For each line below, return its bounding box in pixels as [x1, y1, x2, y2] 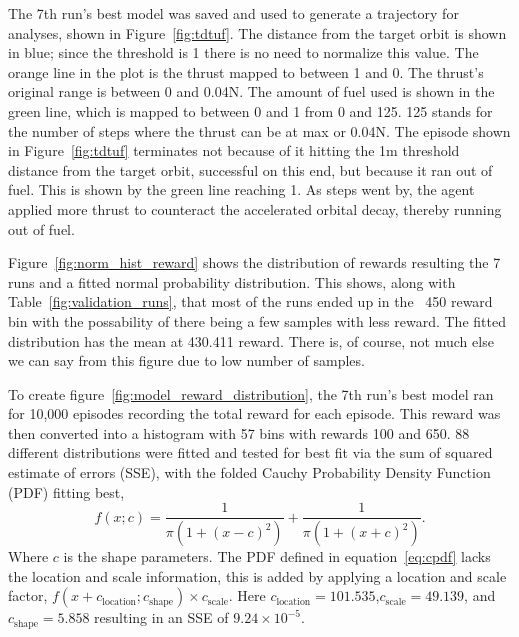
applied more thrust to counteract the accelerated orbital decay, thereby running [8, 198, 502, 219]
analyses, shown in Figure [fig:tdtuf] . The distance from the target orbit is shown [8, 22, 507, 43]
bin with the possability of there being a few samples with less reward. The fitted [8, 310, 506, 331]
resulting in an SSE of [94, 607, 229, 628]
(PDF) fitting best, [8, 481, 125, 502]
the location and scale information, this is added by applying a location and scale [8, 565, 507, 586]
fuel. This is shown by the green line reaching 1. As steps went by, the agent [8, 179, 475, 200]
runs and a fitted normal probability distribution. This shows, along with [8, 271, 456, 292]
